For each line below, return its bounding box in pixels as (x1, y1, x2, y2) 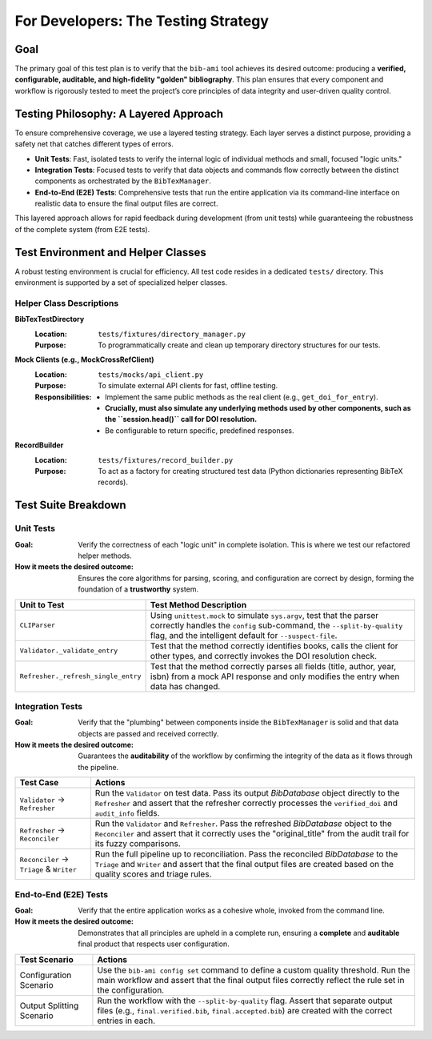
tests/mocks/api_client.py (98, 370, 204, 379)
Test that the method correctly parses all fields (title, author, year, (150, 660, 397, 672)
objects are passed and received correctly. (78, 728, 219, 738)
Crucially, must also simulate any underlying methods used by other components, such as (105, 403, 411, 413)
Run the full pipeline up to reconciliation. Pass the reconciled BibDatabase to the (94, 848, 398, 860)
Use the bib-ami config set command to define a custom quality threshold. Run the (97, 965, 410, 976)
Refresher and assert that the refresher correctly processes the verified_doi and (94, 797, 398, 808)
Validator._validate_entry (19, 647, 118, 655)
